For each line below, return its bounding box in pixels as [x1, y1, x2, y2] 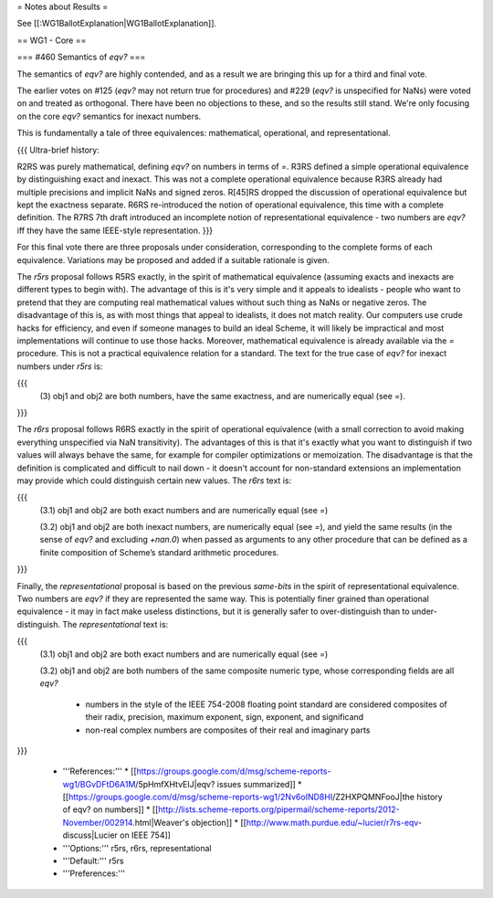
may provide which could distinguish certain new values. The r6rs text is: [16, 475, 292, 486]
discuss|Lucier [62, 829, 119, 840]
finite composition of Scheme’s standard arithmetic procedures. [39, 546, 279, 557]
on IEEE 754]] [120, 829, 171, 840]
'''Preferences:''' [62, 868, 126, 879]
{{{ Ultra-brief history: [16, 144, 100, 155]
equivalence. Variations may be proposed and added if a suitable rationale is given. [16, 254, 330, 265]
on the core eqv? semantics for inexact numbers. [16, 111, 202, 121]
